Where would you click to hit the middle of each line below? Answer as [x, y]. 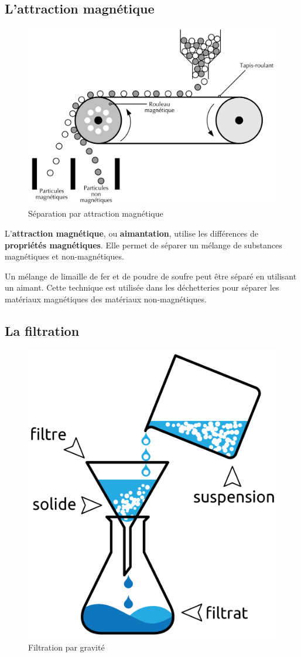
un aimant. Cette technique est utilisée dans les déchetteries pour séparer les [142, 287]
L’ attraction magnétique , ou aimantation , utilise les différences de [131, 233]
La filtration [42, 331]
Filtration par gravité [66, 647]
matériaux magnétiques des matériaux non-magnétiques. [106, 299]
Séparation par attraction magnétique [96, 213]
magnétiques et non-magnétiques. [64, 256]
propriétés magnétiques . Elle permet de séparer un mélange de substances [143, 245]
